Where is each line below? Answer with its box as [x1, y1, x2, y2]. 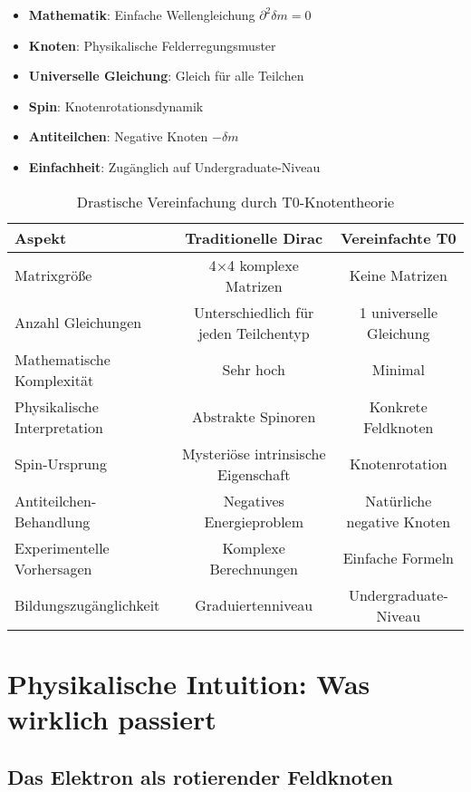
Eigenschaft [217, 463, 291, 485]
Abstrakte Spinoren [192, 406, 316, 428]
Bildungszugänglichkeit [14, 594, 160, 616]
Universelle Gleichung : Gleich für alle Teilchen [28, 66, 304, 85]
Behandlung [14, 510, 91, 532]
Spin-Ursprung [14, 453, 108, 475]
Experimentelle [14, 536, 110, 558]
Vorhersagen [14, 557, 92, 579]
